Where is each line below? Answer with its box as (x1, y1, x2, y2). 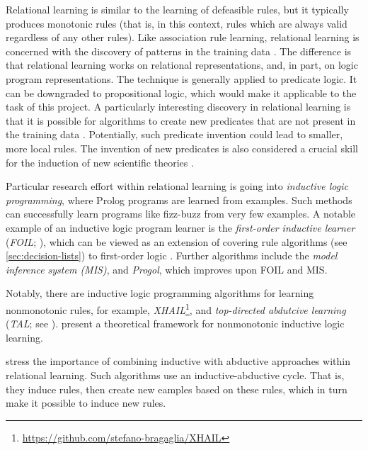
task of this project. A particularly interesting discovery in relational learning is (6, 99, 351, 114)
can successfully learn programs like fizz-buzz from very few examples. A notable (6, 206, 356, 221)
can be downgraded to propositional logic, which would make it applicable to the (6, 85, 357, 100)
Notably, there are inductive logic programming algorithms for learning (6, 286, 314, 300)
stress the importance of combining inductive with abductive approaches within (6, 354, 350, 369)
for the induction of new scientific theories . (6, 154, 194, 169)
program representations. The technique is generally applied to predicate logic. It (6, 71, 357, 86)
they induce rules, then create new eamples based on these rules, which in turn (6, 381, 347, 396)
